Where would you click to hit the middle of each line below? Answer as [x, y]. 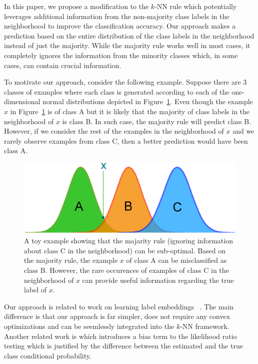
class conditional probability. [48, 355]
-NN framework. [205, 326]
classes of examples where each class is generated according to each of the [117, 91]
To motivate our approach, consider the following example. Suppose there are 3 [125, 82]
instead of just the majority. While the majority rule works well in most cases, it [127, 45]
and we [243, 131]
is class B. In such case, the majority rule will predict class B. [157, 121]
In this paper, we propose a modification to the [76, 6]
